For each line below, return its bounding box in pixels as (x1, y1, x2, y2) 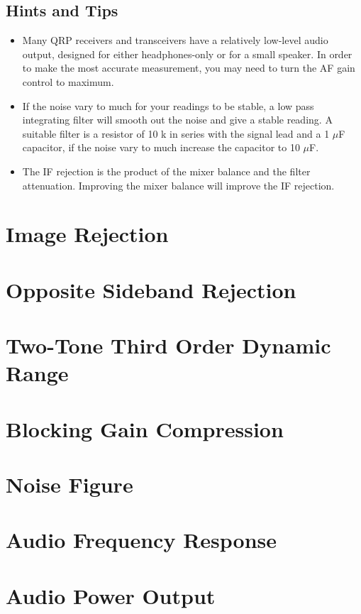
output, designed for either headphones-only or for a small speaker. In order (22, 46, 352, 61)
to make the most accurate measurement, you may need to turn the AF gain (22, 60, 355, 75)
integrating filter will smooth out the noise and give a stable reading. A (22, 112, 333, 127)
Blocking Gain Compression (6, 414, 284, 443)
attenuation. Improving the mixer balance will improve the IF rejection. (22, 177, 335, 192)
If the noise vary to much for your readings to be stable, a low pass (22, 98, 314, 113)
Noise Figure (6, 470, 133, 499)
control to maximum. (22, 74, 114, 89)
